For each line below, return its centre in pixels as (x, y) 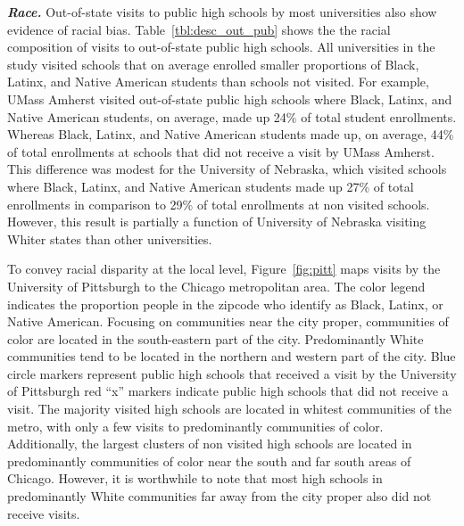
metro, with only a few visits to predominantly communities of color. (195, 426)
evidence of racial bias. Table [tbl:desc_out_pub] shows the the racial (199, 29)
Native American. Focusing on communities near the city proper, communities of (228, 321)
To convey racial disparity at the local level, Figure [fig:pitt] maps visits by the (224, 269)
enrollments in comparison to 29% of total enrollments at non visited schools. (219, 204)
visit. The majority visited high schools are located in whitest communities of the (229, 409)
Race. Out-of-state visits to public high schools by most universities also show (222, 12)
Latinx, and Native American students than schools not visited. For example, (218, 82)
